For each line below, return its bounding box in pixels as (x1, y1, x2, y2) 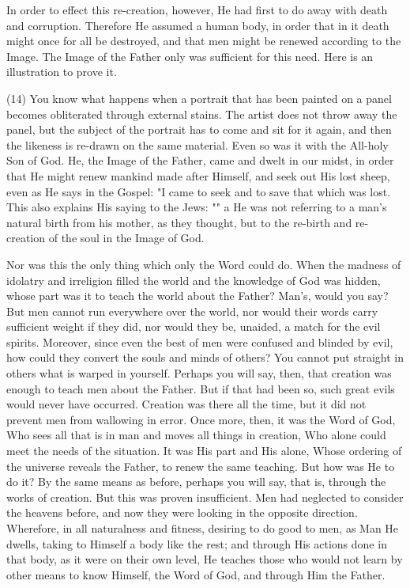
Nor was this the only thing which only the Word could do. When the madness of (6, 256, 401, 272)
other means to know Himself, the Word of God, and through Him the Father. (6, 566, 386, 582)
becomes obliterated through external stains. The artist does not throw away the (6, 105, 397, 122)
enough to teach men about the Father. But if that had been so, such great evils (6, 380, 395, 396)
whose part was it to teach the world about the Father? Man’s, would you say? (6, 287, 389, 304)
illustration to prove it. (6, 63, 117, 80)
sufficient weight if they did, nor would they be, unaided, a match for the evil (6, 318, 381, 335)
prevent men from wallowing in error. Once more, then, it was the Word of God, (6, 411, 396, 427)
